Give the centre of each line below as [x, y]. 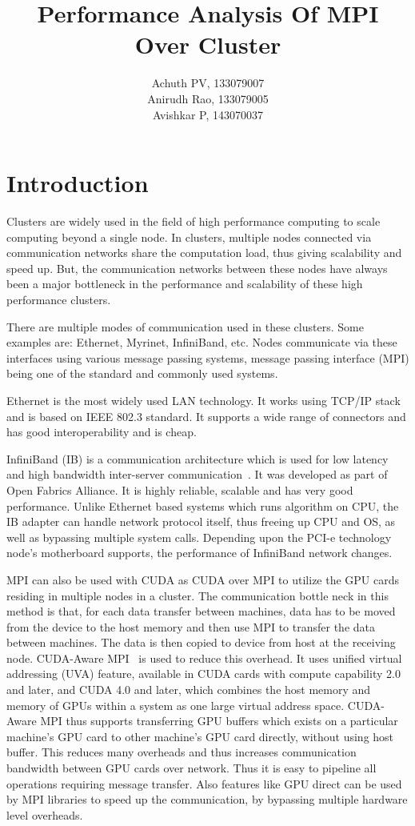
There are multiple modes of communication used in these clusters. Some [185, 326]
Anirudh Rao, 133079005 [208, 98]
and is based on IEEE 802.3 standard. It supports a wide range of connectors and [206, 416]
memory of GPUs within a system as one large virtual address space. [176, 705]
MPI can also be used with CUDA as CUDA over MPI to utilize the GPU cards [203, 579]
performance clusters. [59, 299]
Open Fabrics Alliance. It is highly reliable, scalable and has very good [180, 489]
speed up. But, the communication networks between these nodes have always [197, 268]
